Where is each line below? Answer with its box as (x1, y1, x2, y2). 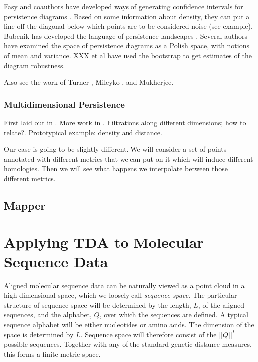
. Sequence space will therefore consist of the (80, 329, 217, 339)
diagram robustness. (4, 60, 65, 70)
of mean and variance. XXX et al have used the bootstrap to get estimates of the (4, 50, 252, 60)
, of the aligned (198, 299, 245, 310)
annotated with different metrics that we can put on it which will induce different (4, 153, 253, 164)
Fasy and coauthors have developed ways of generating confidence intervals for (4, 1, 243, 11)
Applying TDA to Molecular (4, 232, 204, 252)
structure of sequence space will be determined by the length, (4, 299, 191, 310)
